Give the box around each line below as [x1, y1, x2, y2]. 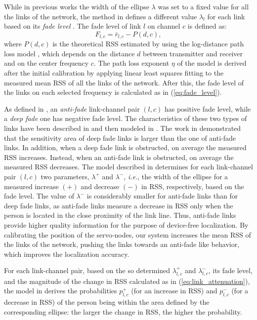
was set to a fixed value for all [158, 1, 249, 11]
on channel [147, 21, 180, 31]
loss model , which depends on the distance [4, 48, 135, 58]
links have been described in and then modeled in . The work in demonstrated [4, 122, 241, 133]
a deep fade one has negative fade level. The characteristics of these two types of [4, 113, 247, 123]
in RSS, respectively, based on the [141, 181, 244, 191]
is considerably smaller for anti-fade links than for [86, 191, 238, 201]
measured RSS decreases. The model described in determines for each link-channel [4, 161, 253, 172]
